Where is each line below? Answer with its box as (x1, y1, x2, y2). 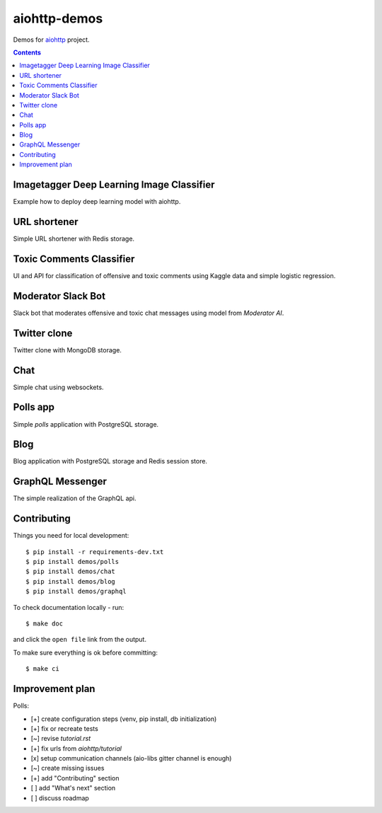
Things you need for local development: (13, 531, 129, 540)
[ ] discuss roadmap (30, 793, 90, 802)
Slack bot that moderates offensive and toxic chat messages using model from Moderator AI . (13, 309, 284, 317)
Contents (13, 48, 42, 57)
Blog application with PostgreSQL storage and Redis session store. (13, 457, 208, 466)
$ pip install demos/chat (25, 567, 116, 576)
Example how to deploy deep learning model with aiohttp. (13, 197, 181, 206)
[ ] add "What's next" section (30, 784, 116, 792)
